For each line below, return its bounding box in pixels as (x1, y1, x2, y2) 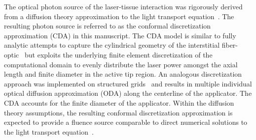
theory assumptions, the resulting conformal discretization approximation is (4, 107, 233, 117)
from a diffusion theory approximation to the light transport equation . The (4, 11, 234, 21)
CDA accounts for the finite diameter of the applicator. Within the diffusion (4, 97, 234, 108)
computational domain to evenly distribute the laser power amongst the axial (4, 59, 238, 69)
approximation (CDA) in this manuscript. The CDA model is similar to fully (4, 30, 236, 40)
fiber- (221, 40, 238, 50)
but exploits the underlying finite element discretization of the (25, 49, 213, 59)
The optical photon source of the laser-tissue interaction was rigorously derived (4, 1, 243, 11)
